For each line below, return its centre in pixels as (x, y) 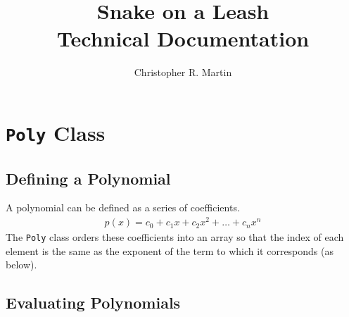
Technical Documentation (183, 38)
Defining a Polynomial (88, 178)
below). (21, 265)
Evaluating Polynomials (93, 303)
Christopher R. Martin (183, 72)
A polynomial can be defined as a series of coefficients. (123, 207)
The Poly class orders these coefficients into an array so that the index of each (175, 237)
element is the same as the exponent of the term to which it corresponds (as (170, 250)
